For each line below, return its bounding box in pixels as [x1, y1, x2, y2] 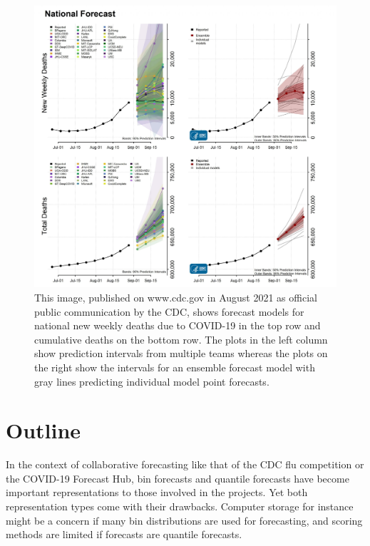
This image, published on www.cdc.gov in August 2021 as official [34, 290, 317, 305]
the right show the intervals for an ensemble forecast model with [34, 359, 315, 374]
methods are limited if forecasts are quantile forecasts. [6, 527, 242, 542]
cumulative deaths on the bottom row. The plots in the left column [34, 331, 328, 346]
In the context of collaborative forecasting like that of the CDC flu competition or [6, 457, 364, 472]
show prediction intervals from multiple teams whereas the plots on [34, 346, 328, 361]
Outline [6, 416, 81, 445]
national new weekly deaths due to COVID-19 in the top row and [34, 318, 321, 333]
